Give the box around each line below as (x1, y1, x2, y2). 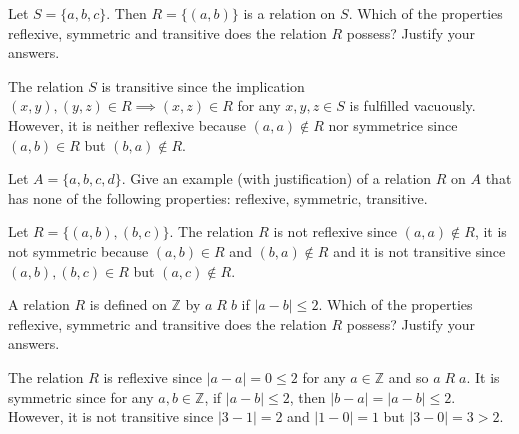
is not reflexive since (273, 221, 397, 242)
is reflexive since (103, 366, 203, 387)
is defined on (89, 294, 167, 315)
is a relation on (243, 3, 336, 23)
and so (388, 366, 429, 387)
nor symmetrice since (328, 114, 458, 135)
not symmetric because (8, 240, 149, 261)
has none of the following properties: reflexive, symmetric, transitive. (8, 187, 428, 208)
